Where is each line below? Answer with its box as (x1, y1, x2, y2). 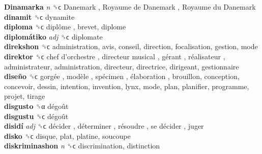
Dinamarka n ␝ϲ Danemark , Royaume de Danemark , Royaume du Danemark (4, 2, 256, 12)
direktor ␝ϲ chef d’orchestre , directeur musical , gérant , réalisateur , (4, 51, 225, 61)
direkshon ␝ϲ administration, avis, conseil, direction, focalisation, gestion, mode (4, 41, 258, 52)
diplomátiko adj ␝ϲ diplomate (4, 31, 103, 42)
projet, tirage (4, 91, 45, 101)
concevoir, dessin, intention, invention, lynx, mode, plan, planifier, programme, (4, 81, 249, 91)
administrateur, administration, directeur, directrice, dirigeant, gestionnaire (4, 61, 239, 71)
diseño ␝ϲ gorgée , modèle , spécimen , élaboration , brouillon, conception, (4, 71, 240, 82)
